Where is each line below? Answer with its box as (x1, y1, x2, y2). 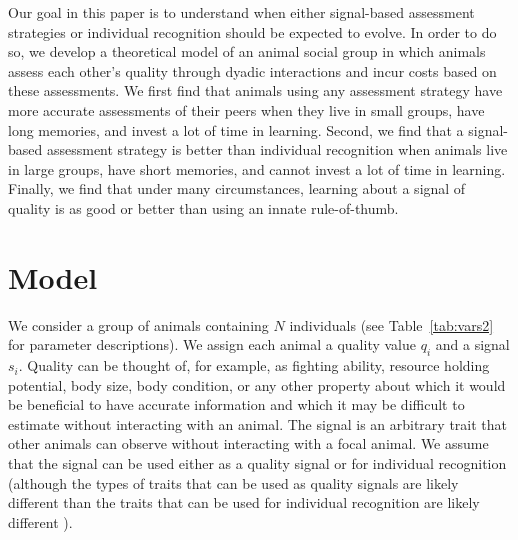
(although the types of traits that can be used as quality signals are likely (8, 472, 459, 493)
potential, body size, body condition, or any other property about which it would (8, 374, 506, 395)
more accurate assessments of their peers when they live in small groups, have (8, 99, 485, 120)
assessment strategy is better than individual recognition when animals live (46, 139, 508, 160)
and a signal (435, 334, 510, 355)
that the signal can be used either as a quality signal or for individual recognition (8, 453, 507, 474)
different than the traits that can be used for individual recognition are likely (8, 492, 480, 513)
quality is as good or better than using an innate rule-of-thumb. (8, 197, 399, 218)
